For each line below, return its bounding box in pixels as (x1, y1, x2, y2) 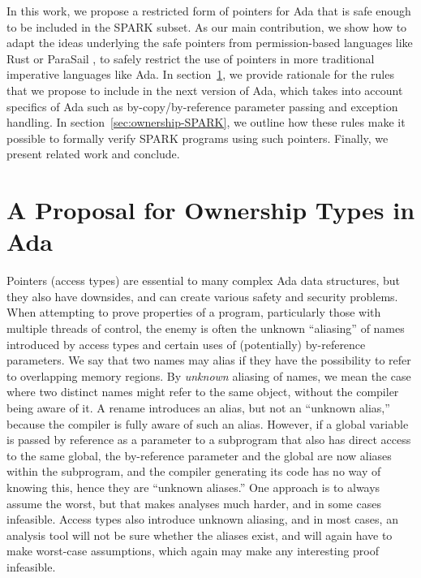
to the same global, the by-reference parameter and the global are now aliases (6, 446, 392, 464)
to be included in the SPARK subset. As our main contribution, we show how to (6, 18, 407, 35)
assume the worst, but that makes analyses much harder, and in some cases (6, 494, 381, 511)
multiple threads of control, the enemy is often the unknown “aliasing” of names (6, 320, 405, 337)
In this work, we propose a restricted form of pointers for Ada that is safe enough (6, 2, 411, 19)
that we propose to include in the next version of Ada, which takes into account (6, 81, 403, 98)
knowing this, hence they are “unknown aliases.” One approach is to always (6, 478, 380, 495)
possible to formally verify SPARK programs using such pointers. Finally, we (6, 129, 389, 146)
